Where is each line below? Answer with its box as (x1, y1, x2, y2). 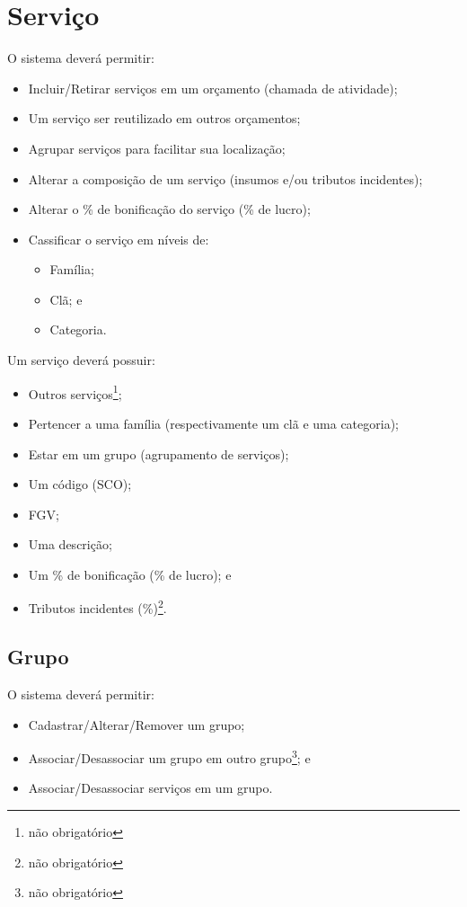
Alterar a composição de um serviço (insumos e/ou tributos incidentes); (28, 169, 423, 188)
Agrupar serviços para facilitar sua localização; (28, 138, 286, 157)
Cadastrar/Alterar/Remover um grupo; (28, 715, 245, 734)
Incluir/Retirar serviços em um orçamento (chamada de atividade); (28, 78, 398, 97)
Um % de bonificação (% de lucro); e (28, 565, 232, 583)
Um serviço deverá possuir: (7, 351, 155, 369)
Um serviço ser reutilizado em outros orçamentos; (28, 109, 301, 128)
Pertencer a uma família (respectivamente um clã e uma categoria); (28, 413, 399, 432)
